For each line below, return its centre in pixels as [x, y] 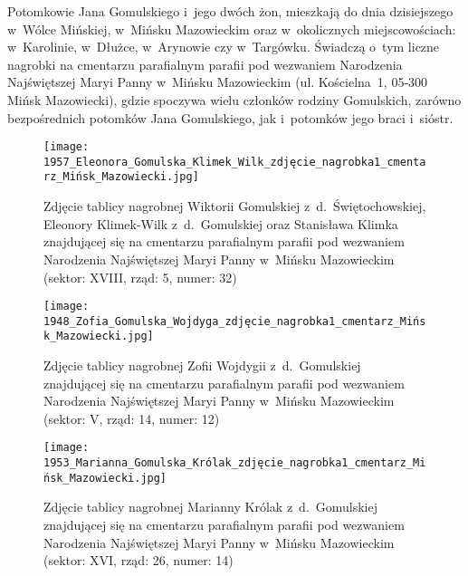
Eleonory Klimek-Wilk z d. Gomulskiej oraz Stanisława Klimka [221, 223]
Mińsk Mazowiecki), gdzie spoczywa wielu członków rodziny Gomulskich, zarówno [234, 99]
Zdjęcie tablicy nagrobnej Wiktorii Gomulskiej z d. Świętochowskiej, [235, 206]
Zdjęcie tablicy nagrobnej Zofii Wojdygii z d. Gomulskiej [202, 365]
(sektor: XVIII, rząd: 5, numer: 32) [140, 277]
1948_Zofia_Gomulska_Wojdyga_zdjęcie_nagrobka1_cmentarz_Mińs [235, 321]
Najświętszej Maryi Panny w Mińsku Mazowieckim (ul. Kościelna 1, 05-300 [218, 82]
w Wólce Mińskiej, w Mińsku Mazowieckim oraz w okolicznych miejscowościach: [232, 29]
